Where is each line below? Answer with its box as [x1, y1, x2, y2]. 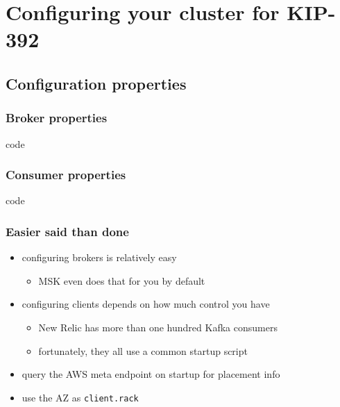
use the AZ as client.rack [22, 390, 139, 404]
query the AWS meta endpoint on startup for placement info [22, 367, 280, 381]
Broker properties [6, 109, 108, 126]
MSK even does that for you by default [38, 273, 205, 288]
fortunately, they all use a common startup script [38, 343, 248, 358]
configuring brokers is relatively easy [22, 250, 177, 265]
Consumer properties [6, 166, 126, 183]
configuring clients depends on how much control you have [22, 297, 270, 311]
